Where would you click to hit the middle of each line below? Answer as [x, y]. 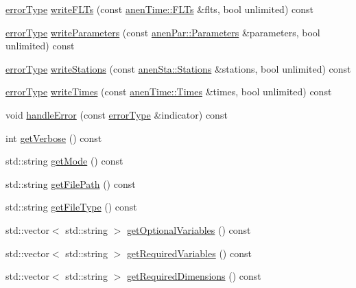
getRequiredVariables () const [189, 253]
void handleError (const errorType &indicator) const [117, 114]
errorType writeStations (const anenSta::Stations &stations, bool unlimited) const [178, 68]
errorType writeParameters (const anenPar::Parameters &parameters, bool [163, 32]
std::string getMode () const [64, 161]
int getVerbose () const [54, 137]
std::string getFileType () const [71, 207]
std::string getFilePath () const [71, 183]
